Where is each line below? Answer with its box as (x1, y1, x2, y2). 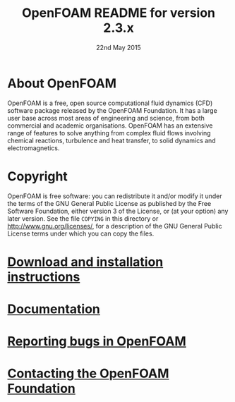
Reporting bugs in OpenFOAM (7, 334, 186, 350)
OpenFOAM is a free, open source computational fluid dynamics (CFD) (7, 99, 213, 107)
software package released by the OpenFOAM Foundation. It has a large (7, 106, 217, 114)
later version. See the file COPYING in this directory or (7, 214, 159, 223)
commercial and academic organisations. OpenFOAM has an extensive (7, 121, 213, 130)
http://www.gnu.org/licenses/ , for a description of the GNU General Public (7, 221, 222, 230)
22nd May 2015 (96, 43, 141, 51)
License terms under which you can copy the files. (7, 229, 155, 238)
